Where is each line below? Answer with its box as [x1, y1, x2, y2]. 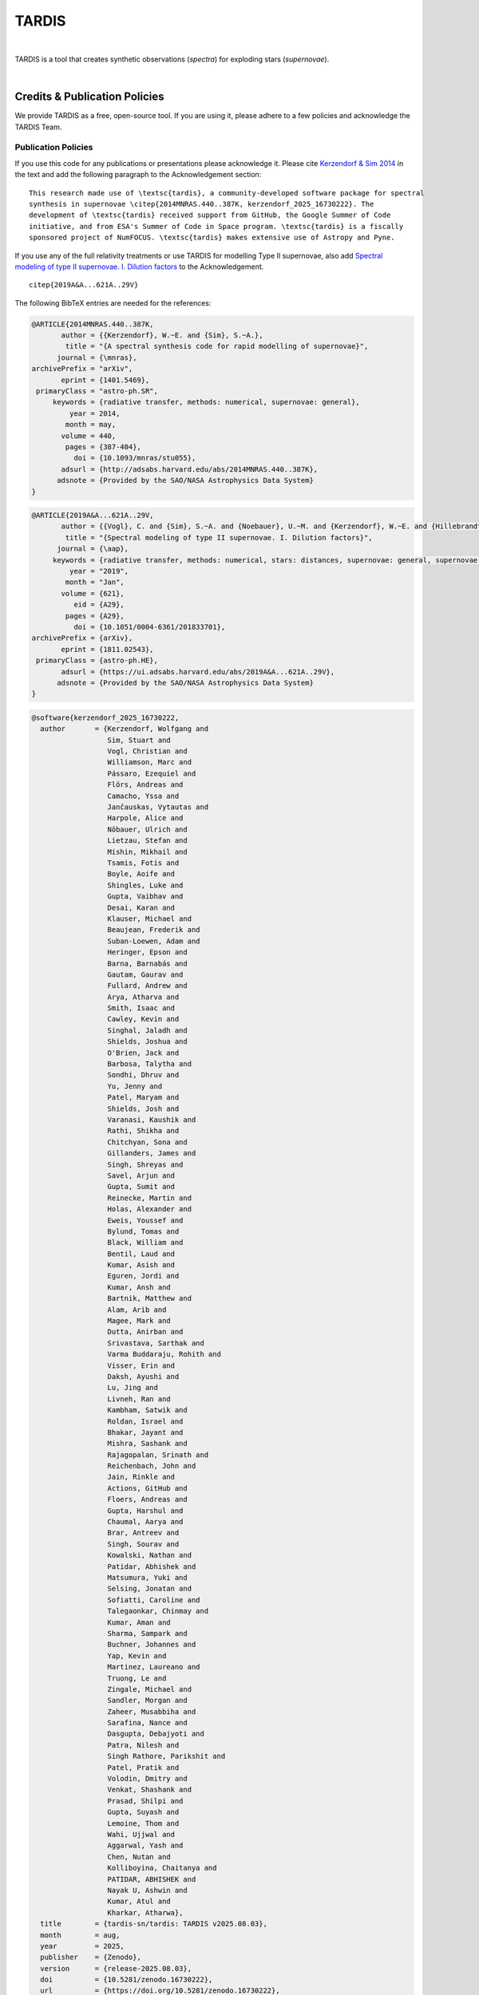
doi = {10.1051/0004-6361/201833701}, [73, 622, 226, 631]
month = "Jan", [65, 578, 125, 587]
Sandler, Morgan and [107, 1696, 188, 1705]
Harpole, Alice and [107, 814, 184, 823]
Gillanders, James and [107, 1149, 196, 1158]
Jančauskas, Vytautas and [107, 803, 209, 812]
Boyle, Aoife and [107, 870, 176, 879]
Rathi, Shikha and [107, 1126, 180, 1136]
